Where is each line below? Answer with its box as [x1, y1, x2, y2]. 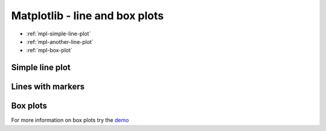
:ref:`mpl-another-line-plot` [26, 38, 94, 45]
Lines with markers [11, 82, 85, 92]
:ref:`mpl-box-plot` [26, 47, 72, 54]
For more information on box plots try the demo [11, 117, 129, 124]
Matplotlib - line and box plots [11, 9, 164, 22]
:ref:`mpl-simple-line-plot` [26, 30, 91, 37]
